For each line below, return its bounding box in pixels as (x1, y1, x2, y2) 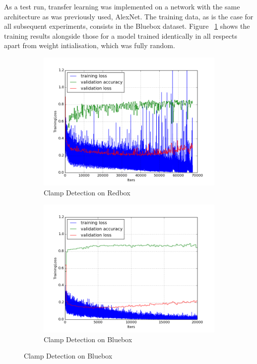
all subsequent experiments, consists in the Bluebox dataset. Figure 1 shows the (4, 21, 250, 31)
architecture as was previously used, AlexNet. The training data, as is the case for (4, 11, 254, 21)
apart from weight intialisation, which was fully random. (4, 40, 175, 51)
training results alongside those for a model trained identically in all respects (4, 30, 238, 41)
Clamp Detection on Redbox (44, 187, 130, 197)
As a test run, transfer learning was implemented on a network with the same (4, 1, 240, 11)
